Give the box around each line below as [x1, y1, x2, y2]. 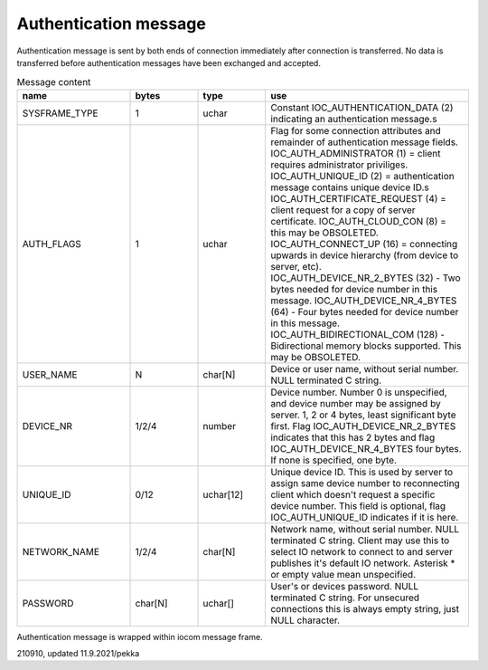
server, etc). [270, 260, 323, 273]
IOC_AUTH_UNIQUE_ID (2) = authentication [270, 169, 455, 182]
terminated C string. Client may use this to [270, 534, 450, 547]
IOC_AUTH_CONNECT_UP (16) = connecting [270, 237, 458, 250]
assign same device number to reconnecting [270, 476, 460, 489]
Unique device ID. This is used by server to [270, 465, 454, 478]
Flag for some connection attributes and [270, 124, 442, 137]
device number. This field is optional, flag [270, 499, 446, 512]
